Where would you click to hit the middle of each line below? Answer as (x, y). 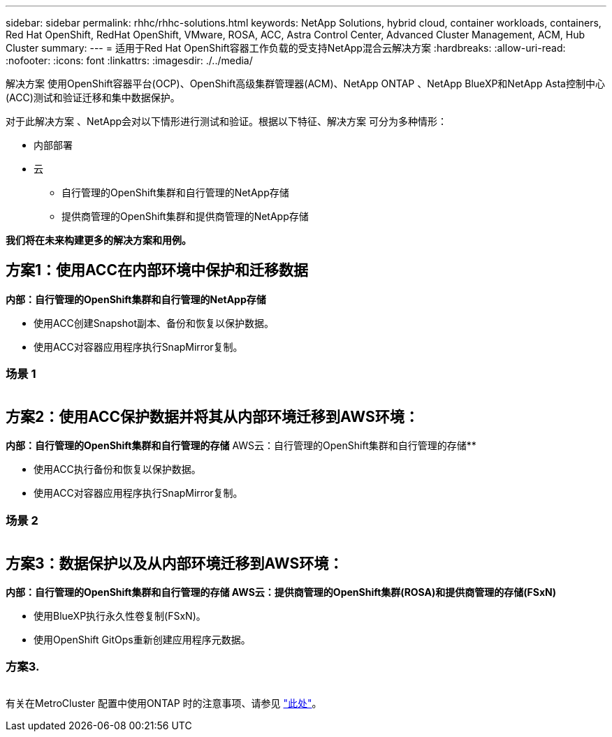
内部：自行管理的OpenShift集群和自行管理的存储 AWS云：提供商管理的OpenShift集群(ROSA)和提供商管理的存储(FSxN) (281, 592)
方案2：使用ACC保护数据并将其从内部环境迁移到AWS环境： (212, 417)
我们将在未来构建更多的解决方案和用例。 (99, 240)
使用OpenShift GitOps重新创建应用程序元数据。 (142, 640)
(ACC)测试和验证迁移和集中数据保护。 (93, 97)
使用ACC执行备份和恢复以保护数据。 (117, 469)
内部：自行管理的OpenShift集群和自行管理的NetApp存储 (136, 299)
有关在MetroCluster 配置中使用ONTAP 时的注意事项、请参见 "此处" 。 (164, 703)
